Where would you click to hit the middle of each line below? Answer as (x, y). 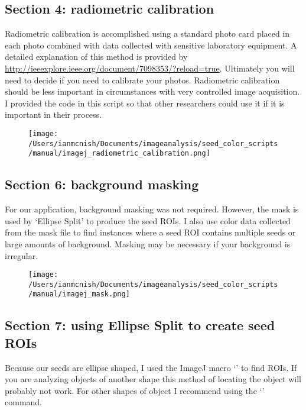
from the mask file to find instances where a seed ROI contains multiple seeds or (150, 232)
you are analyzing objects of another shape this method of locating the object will (153, 379)
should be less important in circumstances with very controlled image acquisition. (152, 91)
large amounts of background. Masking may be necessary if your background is (148, 243)
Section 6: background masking (102, 184)
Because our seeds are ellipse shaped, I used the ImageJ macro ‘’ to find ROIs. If (151, 367)
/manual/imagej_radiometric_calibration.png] (119, 154)
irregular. (22, 255)
